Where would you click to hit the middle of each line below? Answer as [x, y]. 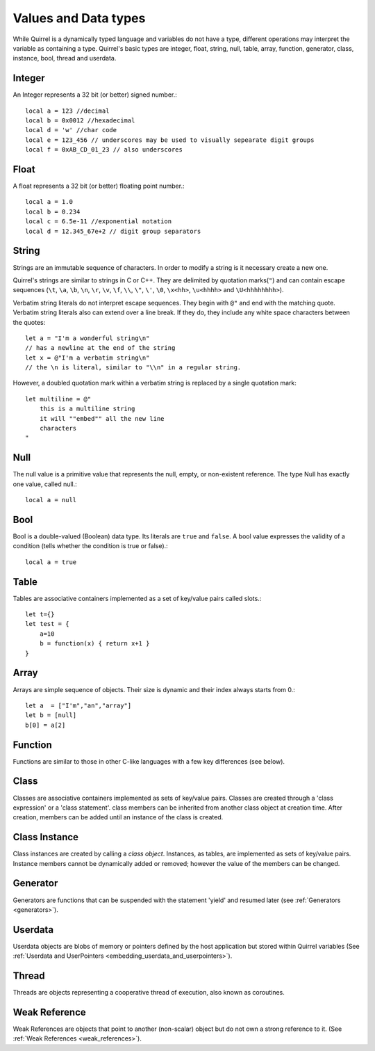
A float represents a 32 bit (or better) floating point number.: [99, 186]
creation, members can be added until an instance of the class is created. [118, 817]
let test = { [47, 624]
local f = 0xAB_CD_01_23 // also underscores [104, 150]
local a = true [51, 562]
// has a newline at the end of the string [100, 348]
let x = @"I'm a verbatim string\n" [87, 358]
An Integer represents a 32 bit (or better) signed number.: [95, 95]
